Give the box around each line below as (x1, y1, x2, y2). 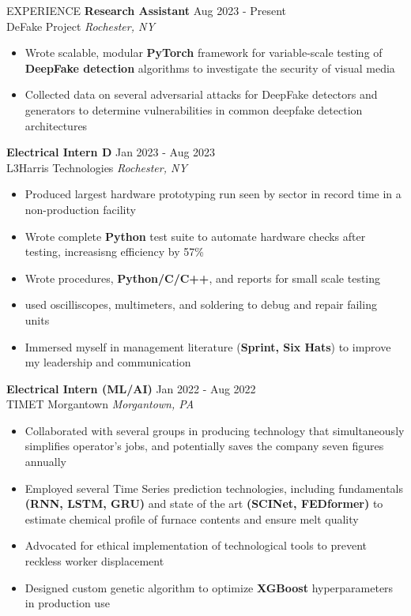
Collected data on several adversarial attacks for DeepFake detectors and (25, 86, 378, 103)
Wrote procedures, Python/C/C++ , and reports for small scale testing (25, 269, 381, 286)
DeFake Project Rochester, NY (6, 17, 155, 34)
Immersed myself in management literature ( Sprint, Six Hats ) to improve (25, 338, 391, 355)
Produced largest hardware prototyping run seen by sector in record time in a (25, 186, 402, 202)
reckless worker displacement (25, 553, 164, 569)
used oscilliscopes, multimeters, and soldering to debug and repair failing (25, 296, 377, 313)
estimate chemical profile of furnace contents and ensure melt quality (25, 510, 359, 527)
